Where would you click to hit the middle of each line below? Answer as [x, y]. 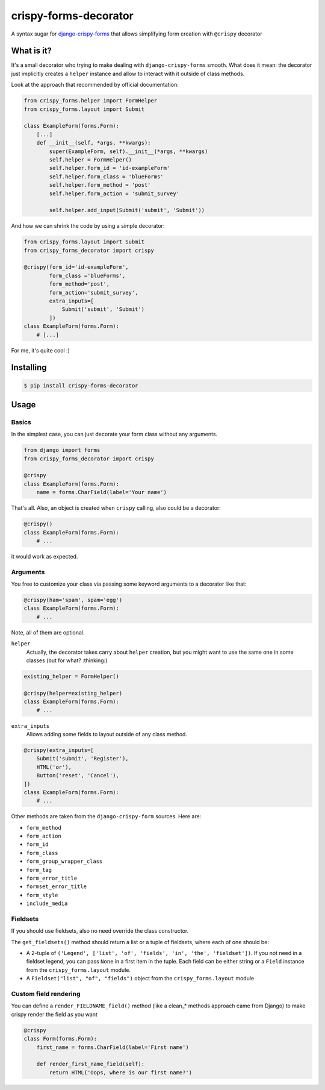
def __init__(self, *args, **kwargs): [94, 143]
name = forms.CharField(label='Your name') [101, 492]
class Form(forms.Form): [60, 1039]
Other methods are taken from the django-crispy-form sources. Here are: [106, 816]
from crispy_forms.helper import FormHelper [91, 101]
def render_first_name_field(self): [90, 1064]
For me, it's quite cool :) [41, 350]
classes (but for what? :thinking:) [67, 660]
